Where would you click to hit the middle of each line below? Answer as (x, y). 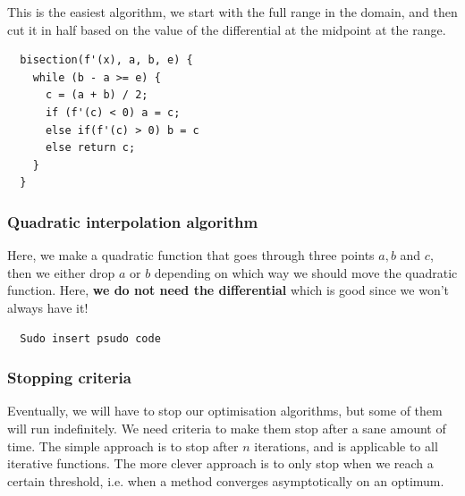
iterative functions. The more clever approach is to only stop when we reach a (220, 463)
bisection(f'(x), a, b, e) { (106, 60)
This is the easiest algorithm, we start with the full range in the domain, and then (232, 12)
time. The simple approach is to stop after (123, 446)
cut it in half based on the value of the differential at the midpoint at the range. (227, 29)
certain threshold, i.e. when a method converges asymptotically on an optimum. (226, 480)
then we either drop (61, 272)
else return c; (90, 148)
